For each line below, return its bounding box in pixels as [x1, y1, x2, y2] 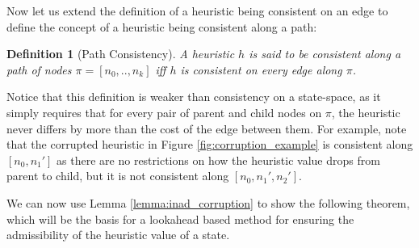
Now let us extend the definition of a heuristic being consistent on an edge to [6, 2, 388, 19]
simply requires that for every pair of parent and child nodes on [6, 103, 322, 120]
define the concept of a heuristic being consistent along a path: [6, 18, 317, 35]
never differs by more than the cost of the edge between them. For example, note [6, 120, 407, 137]
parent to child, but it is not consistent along [6, 167, 229, 184]
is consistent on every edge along [180, 61, 342, 78]
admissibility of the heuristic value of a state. [6, 226, 230, 243]
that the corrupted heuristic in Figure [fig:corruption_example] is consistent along [6, 136, 413, 153]
